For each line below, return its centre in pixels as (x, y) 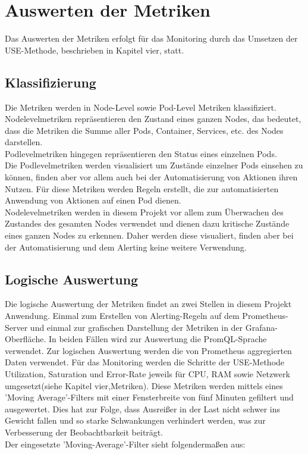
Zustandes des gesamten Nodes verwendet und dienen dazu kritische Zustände (147, 223)
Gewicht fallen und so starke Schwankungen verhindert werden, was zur (135, 420)
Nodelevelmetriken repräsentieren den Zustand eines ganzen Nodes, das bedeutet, (153, 119)
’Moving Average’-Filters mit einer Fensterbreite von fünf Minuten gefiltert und (149, 397)
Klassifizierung (51, 82)
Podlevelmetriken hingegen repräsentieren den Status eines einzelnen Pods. (141, 153)
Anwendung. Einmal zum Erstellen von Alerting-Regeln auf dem (122, 316)
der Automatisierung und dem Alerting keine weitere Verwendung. (126, 247)
